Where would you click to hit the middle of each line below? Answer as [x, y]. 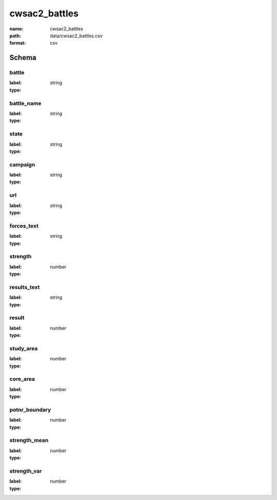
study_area [24, 348]
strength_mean [29, 440]
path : [15, 35]
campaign [22, 164]
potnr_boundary [30, 410]
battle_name [25, 103]
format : [18, 43]
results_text [25, 287]
